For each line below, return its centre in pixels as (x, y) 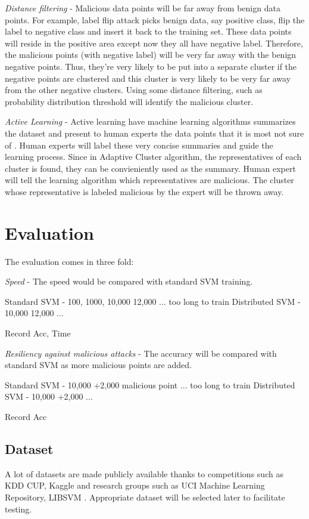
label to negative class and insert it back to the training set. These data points (148, 31)
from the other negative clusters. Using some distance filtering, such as (134, 90)
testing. (18, 509)
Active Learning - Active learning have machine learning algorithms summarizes (150, 121)
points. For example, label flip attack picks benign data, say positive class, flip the (155, 19)
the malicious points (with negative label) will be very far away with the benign (151, 55)
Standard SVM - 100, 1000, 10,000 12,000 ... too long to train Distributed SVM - (153, 301)
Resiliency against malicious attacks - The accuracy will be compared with (141, 353)
